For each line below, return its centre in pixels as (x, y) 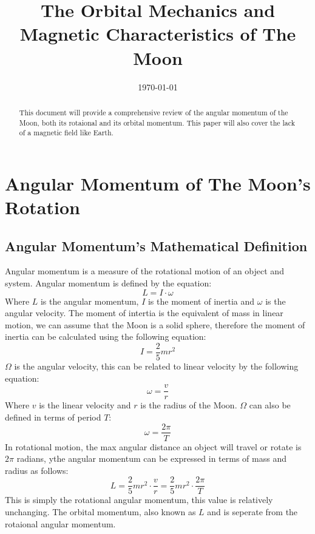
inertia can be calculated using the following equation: (106, 336)
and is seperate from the (252, 512)
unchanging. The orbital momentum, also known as (100, 512)
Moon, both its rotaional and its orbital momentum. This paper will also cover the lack (157, 122)
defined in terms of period (53, 417)
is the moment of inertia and (201, 301)
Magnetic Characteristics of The (158, 34)
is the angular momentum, (90, 301)
